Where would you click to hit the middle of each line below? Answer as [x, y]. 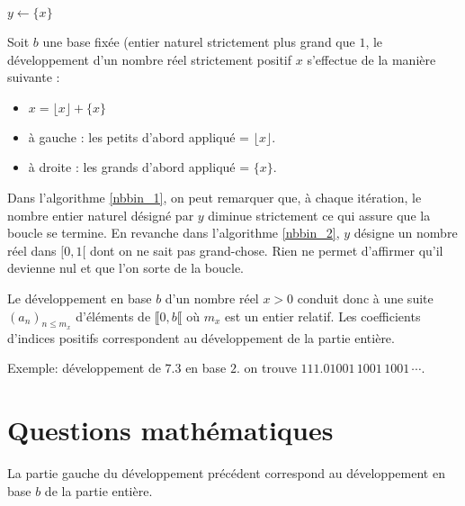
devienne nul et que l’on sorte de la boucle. [126, 268]
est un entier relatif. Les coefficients [322, 316]
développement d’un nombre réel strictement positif [150, 59]
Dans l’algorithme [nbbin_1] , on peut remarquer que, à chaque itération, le [215, 197]
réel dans [32, 250]
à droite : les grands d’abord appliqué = [139, 167]
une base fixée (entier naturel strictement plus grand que [199, 41]
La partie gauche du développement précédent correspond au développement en [226, 473]
